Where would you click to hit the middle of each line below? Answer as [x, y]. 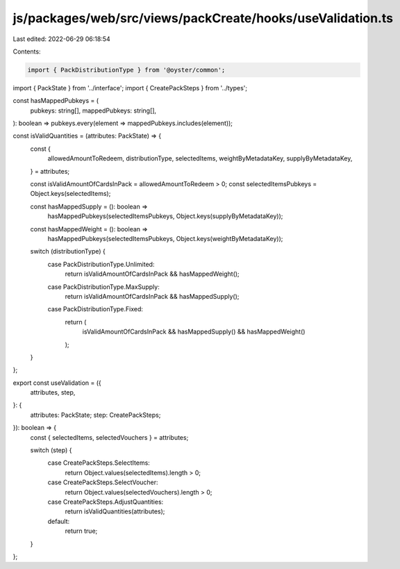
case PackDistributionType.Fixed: [95, 309]
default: [59, 521]
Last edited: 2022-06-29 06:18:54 [61, 39]
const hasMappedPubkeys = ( [56, 101]
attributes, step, [53, 393]
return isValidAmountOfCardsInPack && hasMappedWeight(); [152, 274]
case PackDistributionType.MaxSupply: [103, 287]
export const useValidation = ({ [57, 383]
